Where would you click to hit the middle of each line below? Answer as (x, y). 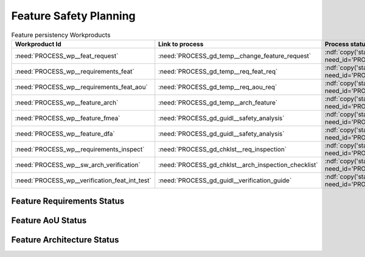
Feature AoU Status (49, 221)
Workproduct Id (38, 44)
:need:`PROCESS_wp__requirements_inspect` (80, 149)
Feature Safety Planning (74, 16)
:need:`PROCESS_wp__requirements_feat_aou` (82, 87)
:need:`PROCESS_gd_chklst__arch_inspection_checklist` (238, 165)
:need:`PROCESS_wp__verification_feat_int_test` (83, 180)
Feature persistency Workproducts (61, 35)
